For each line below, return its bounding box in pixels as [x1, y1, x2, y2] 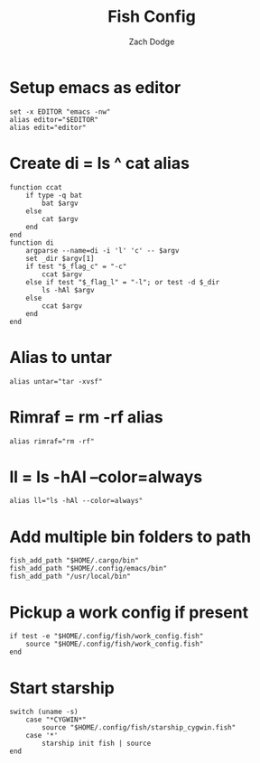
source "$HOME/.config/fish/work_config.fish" [25, 639, 204, 649]
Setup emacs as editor [9, 77, 181, 98]
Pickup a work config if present [9, 602, 249, 622]
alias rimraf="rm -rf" [9, 436, 95, 446]
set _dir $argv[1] [25, 254, 95, 263]
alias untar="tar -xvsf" [9, 377, 103, 386]
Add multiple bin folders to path [9, 526, 251, 547]
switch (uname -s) [9, 707, 79, 717]
